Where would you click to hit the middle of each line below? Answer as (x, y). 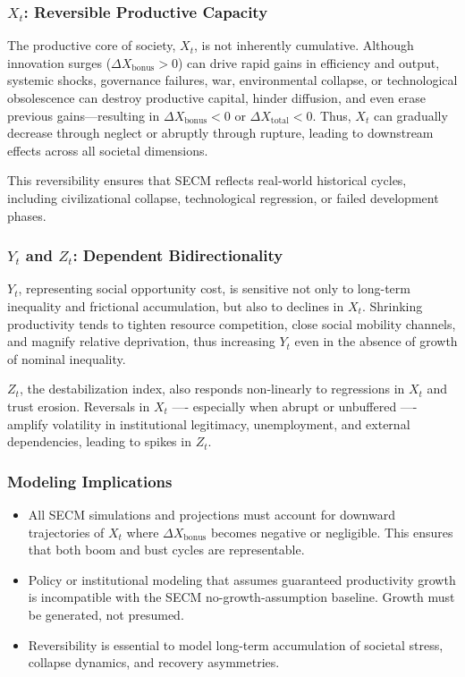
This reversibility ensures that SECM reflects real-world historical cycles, (207, 180)
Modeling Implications (90, 481)
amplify (28, 423)
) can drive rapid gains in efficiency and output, (309, 62)
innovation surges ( (59, 62)
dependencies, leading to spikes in (99, 441)
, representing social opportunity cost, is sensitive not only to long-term (214, 288)
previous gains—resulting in (84, 115)
